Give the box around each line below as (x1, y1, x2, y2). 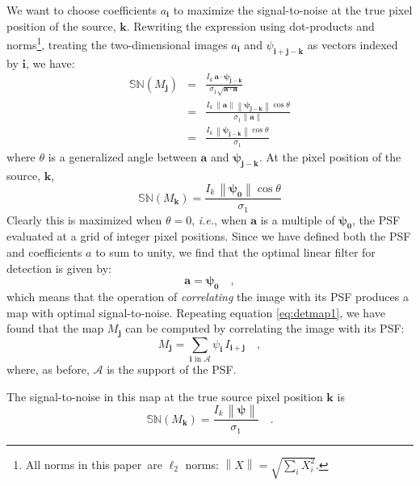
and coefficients (6, 244, 82, 261)
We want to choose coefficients (6, 2, 157, 18)
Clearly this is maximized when (6, 211, 162, 228)
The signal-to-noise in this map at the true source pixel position (6, 388, 323, 404)
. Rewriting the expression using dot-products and (126, 17, 375, 34)
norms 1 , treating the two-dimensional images (6, 34, 228, 52)
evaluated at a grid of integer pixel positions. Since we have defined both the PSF (6, 228, 411, 245)
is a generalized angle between (48, 148, 197, 165)
